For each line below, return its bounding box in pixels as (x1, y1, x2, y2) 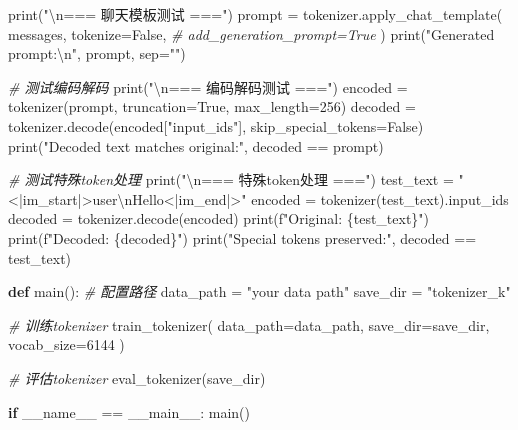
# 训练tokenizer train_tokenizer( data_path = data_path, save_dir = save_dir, (8, 314, 490, 335)
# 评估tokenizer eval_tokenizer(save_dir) (8, 367, 266, 388)
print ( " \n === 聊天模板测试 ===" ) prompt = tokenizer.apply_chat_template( (8, 4, 503, 24)
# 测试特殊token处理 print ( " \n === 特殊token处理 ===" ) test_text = (8, 169, 454, 190)
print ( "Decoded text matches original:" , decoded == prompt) (8, 135, 384, 156)
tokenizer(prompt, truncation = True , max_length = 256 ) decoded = (8, 96, 416, 117)
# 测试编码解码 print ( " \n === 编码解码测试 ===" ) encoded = (8, 76, 408, 97)
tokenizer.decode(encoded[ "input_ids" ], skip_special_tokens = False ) (8, 115, 424, 136)
